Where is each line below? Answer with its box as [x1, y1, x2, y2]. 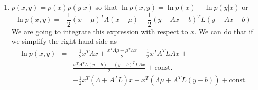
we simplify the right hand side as [11, 36, 117, 46]
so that [95, 2, 118, 12]
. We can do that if [194, 26, 253, 36]
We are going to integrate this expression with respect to [11, 26, 188, 36]
